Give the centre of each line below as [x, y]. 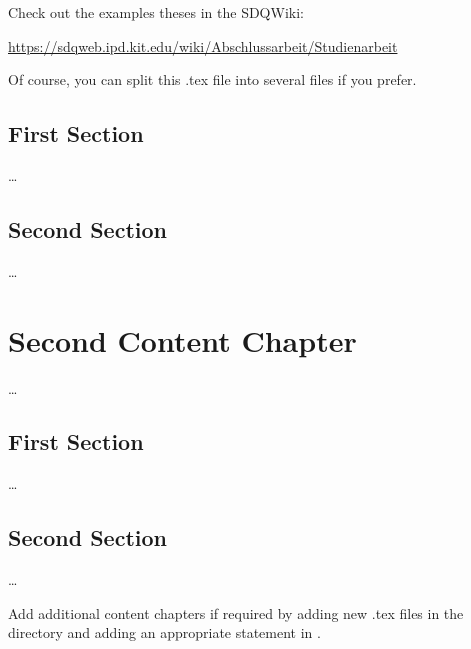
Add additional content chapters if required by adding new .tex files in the [236, 612]
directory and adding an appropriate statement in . [164, 632]
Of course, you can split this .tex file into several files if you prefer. [212, 79]
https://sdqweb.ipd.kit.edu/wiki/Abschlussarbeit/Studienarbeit [203, 45]
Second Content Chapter [182, 339]
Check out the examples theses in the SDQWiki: [156, 12]
